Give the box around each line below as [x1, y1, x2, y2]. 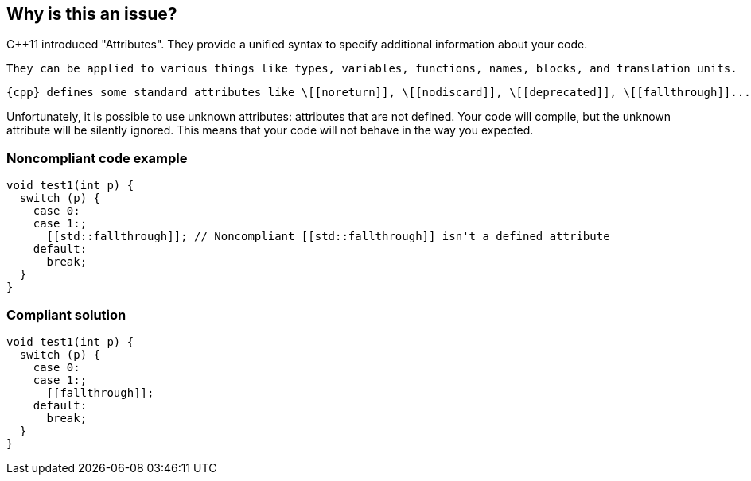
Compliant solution [6, 306, 126, 323]
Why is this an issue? [6, 4, 177, 24]
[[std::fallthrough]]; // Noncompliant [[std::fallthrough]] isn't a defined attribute [46, 230, 610, 243]
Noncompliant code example [6, 149, 188, 166]
